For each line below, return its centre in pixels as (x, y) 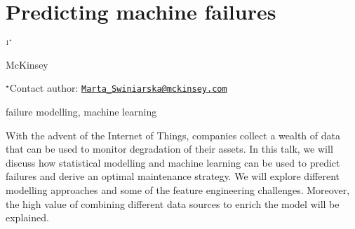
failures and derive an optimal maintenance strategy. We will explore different (173, 176)
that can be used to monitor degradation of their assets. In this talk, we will (169, 149)
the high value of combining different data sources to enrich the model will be (173, 203)
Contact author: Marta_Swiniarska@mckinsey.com (118, 88)
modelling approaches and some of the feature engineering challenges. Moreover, (178, 189)
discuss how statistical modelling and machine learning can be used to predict (173, 162)
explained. (27, 217)
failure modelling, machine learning (81, 112)
